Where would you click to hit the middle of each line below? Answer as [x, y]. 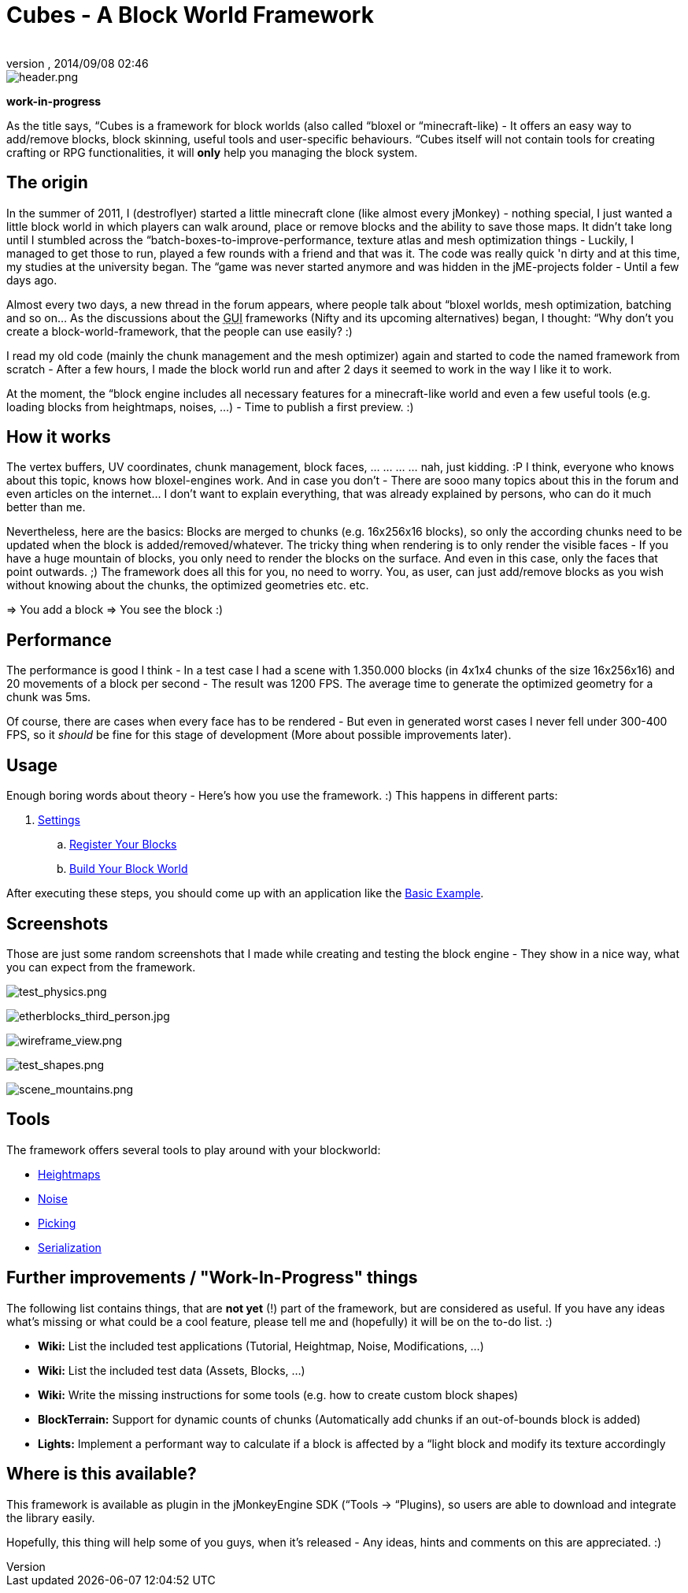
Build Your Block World [129, 869]
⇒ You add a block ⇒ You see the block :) [115, 610]
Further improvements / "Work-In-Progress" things [212, 1278]
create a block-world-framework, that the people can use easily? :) [179, 331]
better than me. [46, 507]
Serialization [70, 1247]
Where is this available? [102, 1474]
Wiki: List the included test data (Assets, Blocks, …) [172, 1370]
